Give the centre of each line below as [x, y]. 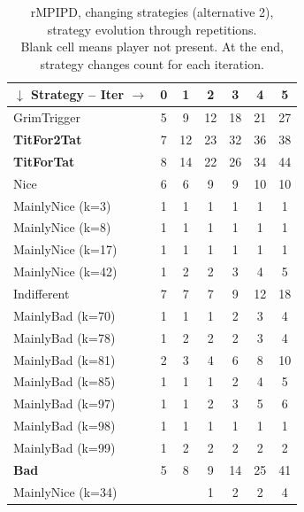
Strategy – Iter [78, 94]
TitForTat [44, 161]
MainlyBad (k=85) [65, 381]
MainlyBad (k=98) [65, 426]
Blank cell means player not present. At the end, [152, 47]
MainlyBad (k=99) [65, 447]
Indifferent [42, 293]
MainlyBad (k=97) [65, 403]
